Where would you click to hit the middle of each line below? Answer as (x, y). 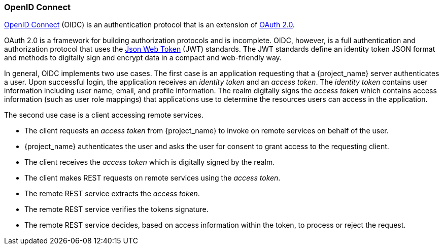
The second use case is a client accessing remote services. (104, 115)
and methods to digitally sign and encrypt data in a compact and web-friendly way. (143, 58)
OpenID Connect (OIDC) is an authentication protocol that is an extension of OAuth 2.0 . (149, 25)
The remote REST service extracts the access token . (112, 194)
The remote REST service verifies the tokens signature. (116, 209)
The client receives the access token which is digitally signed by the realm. (150, 162)
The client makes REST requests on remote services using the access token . (152, 178)
